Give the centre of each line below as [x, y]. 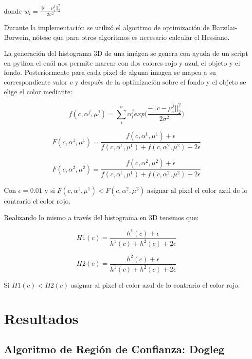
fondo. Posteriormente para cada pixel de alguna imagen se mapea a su [110, 72]
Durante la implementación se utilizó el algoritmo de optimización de [107, 27]
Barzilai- [225, 27]
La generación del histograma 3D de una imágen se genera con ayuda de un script [126, 53]
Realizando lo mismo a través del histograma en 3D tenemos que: [101, 217]
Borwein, [17, 37]
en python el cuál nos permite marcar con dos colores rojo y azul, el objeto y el [122, 62]
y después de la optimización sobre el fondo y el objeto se [160, 82]
